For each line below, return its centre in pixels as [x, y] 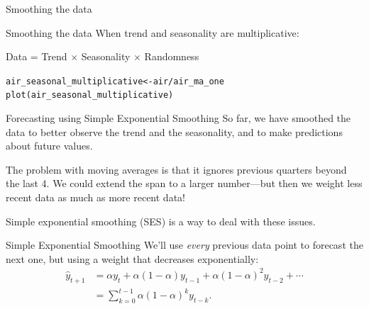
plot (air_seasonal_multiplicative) [90, 95]
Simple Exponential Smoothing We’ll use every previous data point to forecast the [184, 245]
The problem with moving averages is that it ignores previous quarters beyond [176, 169]
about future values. [49, 146]
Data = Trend [37, 56]
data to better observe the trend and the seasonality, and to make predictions [174, 131]
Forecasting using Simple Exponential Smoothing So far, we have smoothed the [178, 118]
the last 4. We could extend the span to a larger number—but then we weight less [184, 183]
